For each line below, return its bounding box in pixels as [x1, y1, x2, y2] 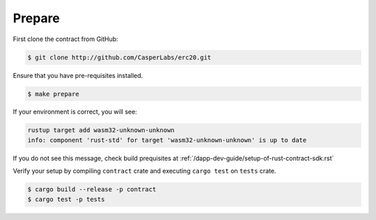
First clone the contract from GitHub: [13, 35, 118, 43]
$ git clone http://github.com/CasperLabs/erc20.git [27, 53, 212, 61]
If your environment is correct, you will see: [13, 108, 137, 116]
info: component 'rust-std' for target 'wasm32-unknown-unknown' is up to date [27, 136, 307, 144]
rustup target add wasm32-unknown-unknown [27, 126, 175, 134]
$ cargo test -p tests [27, 195, 105, 203]
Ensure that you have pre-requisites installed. [13, 71, 143, 79]
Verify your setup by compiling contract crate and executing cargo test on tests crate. [13, 167, 276, 175]
